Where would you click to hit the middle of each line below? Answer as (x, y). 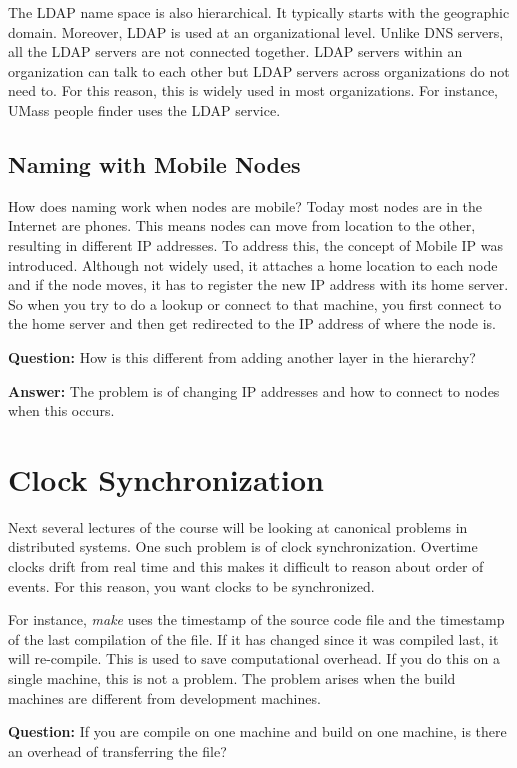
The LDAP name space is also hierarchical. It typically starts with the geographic (259, 12)
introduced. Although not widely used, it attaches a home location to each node (253, 264)
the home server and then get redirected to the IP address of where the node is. (252, 323)
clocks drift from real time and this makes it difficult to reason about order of (246, 566)
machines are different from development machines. (164, 697)
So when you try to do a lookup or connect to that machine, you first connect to (255, 303)
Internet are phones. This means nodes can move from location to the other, (242, 225)
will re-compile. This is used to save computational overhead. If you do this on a (254, 658)
